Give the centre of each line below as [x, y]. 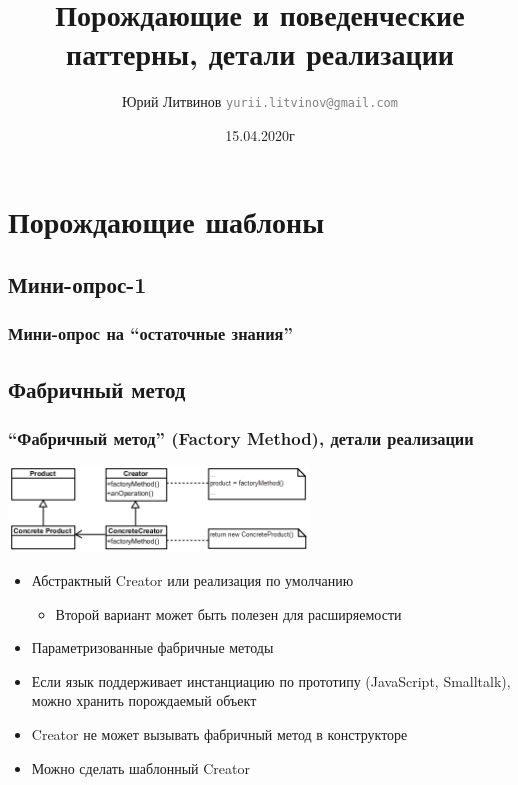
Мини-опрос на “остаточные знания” [150, 333]
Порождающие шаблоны [166, 220]
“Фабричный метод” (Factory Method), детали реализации [241, 438]
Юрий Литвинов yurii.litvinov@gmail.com [260, 101]
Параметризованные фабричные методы [152, 647]
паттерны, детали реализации [260, 53]
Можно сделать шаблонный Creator [140, 767]
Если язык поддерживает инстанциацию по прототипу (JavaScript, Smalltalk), [271, 680]
